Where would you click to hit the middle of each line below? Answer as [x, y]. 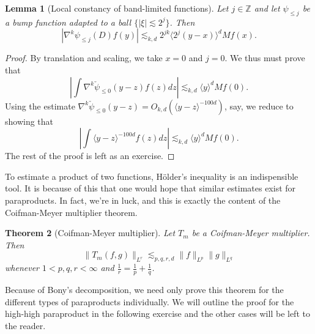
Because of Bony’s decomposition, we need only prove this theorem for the [144, 289]
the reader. [25, 325]
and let [267, 8]
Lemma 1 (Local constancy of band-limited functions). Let [117, 8]
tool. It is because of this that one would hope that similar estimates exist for [150, 188]
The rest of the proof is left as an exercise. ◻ [90, 156]
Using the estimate [40, 106]
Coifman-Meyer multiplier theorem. [71, 212]
